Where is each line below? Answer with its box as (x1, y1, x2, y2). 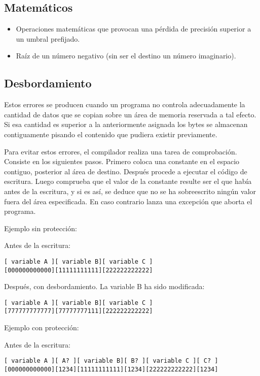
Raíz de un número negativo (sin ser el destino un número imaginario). (16, 50, 236, 61)
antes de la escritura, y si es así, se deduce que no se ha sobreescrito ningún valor (4, 185, 256, 196)
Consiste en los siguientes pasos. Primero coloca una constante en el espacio (4, 156, 240, 167)
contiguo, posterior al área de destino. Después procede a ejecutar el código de (4, 166, 247, 176)
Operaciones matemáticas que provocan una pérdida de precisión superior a (16, 23, 251, 34)
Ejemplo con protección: (4, 322, 79, 333)
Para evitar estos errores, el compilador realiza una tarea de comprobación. (4, 146, 237, 156)
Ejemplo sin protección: (4, 223, 77, 233)
